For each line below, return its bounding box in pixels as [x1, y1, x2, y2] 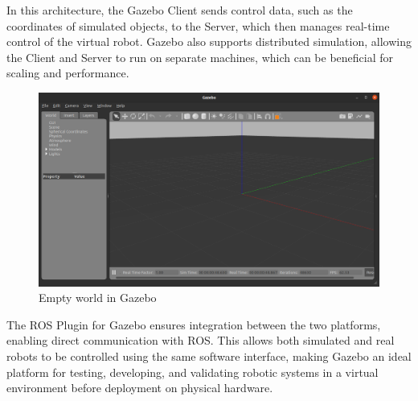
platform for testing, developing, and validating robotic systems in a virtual [6, 363, 379, 380]
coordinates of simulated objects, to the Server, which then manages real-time [6, 17, 390, 34]
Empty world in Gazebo [39, 289, 157, 306]
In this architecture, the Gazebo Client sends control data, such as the [6, 2, 353, 18]
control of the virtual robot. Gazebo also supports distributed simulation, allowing [6, 33, 412, 50]
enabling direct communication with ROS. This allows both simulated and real [6, 332, 395, 349]
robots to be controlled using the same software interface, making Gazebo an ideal [6, 347, 412, 364]
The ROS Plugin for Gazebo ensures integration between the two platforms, [6, 316, 381, 333]
